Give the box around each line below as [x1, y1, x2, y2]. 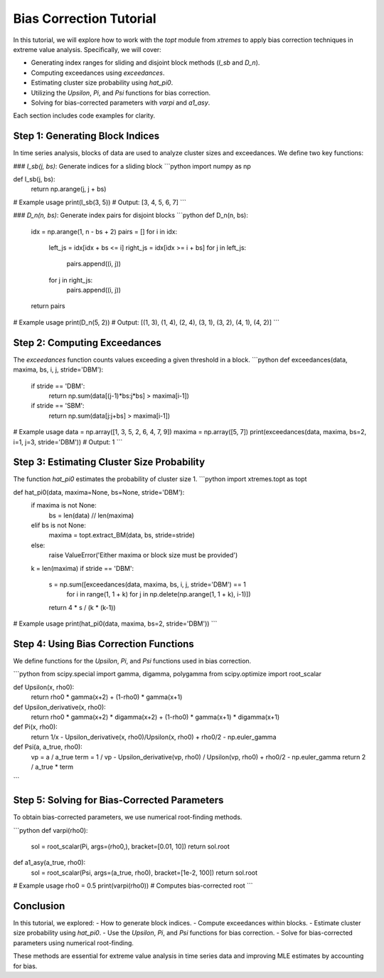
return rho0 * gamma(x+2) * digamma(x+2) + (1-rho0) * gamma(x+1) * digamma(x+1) [31, 713, 280, 721]
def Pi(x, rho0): [13, 722, 58, 731]
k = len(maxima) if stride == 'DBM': [31, 564, 134, 572]
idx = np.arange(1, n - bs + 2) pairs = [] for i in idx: [31, 227, 178, 236]
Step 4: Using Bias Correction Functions [13, 638, 195, 650]
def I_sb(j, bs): [13, 174, 55, 183]
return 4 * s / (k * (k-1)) [48, 603, 117, 611]
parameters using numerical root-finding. [13, 938, 134, 947]
